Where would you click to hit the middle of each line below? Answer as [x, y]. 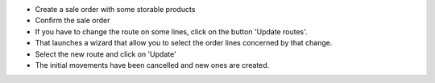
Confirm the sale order [72, 21]
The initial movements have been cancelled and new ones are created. [152, 65]
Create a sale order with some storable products [115, 9]
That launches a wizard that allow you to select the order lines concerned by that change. [184, 43]
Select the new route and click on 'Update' [106, 54]
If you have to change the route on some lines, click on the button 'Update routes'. [171, 31]
